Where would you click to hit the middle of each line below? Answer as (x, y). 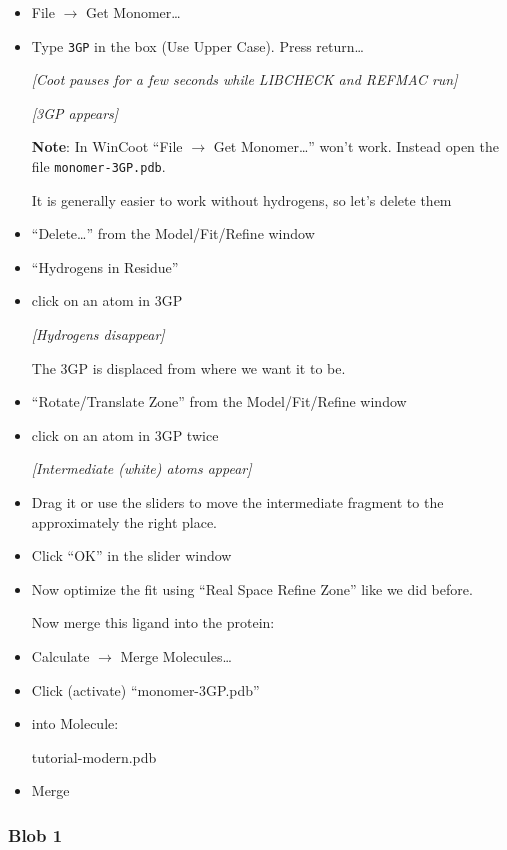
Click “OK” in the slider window (131, 555)
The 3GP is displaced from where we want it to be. (188, 367)
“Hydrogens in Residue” (105, 266)
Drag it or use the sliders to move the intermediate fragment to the (237, 502)
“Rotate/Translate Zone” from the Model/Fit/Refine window (219, 401)
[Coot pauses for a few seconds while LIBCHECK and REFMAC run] (244, 79)
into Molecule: (75, 723)
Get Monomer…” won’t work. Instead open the (356, 146)
